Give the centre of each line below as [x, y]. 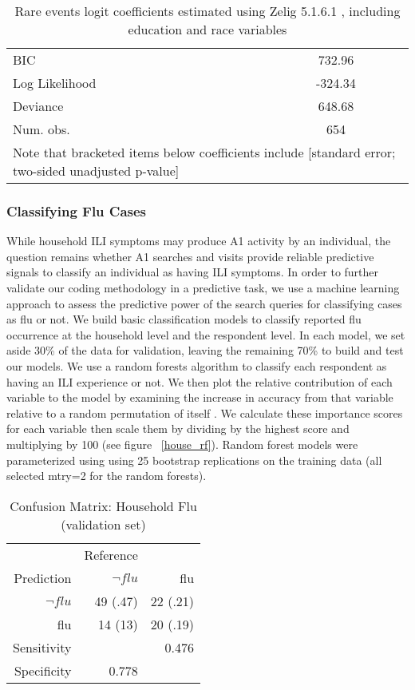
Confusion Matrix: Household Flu [103, 506]
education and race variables [207, 29]
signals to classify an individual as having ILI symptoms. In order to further [193, 272]
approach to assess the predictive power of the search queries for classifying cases [204, 303]
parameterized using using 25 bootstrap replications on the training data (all [194, 460]
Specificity [43, 670]
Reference [111, 554]
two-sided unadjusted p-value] [96, 171]
